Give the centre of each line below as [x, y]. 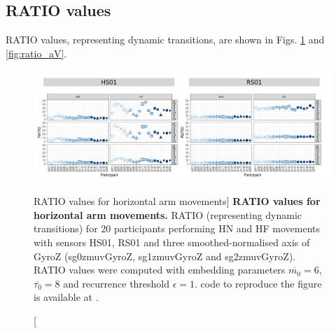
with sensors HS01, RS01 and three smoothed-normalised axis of [172, 242]
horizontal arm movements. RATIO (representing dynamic [168, 214]
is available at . [66, 297]
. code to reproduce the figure [258, 283]
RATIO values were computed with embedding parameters [160, 270]
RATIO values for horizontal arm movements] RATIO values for [177, 201]
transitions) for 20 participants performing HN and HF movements [177, 228]
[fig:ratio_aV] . [36, 53]
